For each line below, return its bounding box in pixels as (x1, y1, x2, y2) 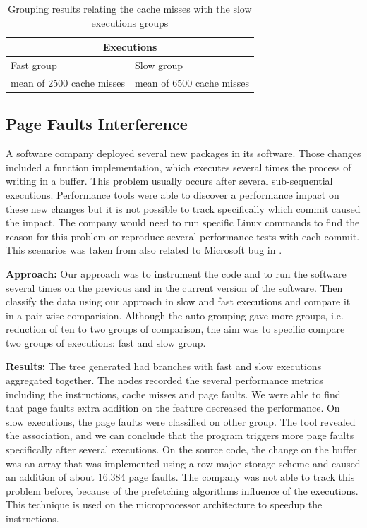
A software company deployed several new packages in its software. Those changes (6, 146, 361, 161)
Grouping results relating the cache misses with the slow (8, 1, 252, 16)
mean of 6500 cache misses (134, 75, 249, 90)
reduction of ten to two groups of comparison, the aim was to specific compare (6, 321, 345, 336)
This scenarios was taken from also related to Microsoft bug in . (6, 242, 282, 257)
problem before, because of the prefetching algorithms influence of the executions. (6, 483, 359, 498)
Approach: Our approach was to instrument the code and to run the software (6, 266, 347, 281)
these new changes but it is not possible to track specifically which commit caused (6, 201, 361, 216)
